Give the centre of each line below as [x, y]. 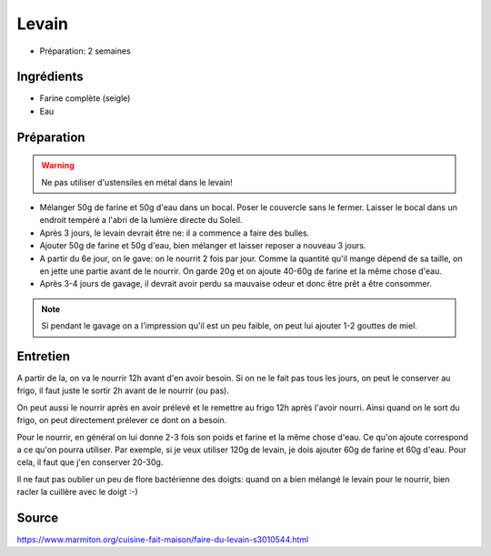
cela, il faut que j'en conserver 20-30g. [90, 462]
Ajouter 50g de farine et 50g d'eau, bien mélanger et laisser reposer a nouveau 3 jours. [203, 246]
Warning [58, 166]
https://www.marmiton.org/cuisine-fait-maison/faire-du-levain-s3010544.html [163, 540]
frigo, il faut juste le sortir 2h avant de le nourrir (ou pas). [123, 390]
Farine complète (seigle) [85, 98]
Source [38, 518]
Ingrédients [50, 77]
